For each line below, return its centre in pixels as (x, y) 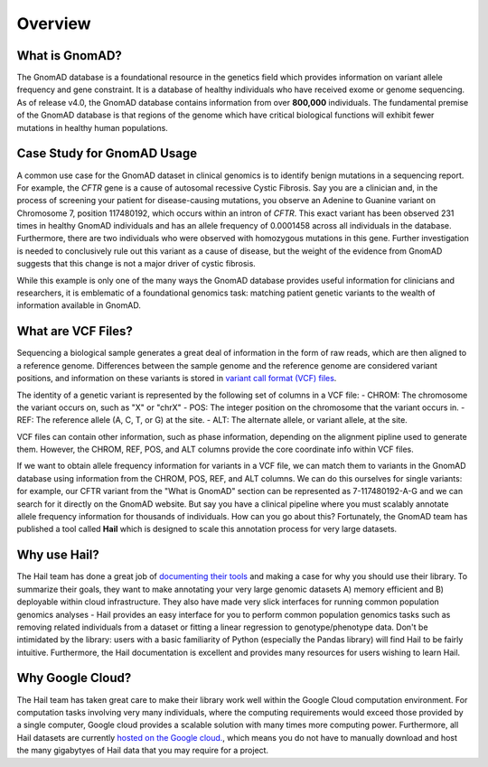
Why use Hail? (58, 555)
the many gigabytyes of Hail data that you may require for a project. (143, 751)
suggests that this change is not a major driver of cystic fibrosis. (136, 264)
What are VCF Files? (75, 331)
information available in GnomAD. (79, 305)
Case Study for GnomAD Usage (107, 154)
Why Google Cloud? (74, 678)
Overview (54, 23)
